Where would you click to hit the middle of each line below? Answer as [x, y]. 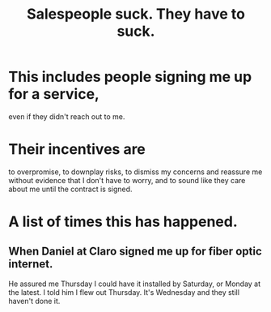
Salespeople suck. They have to [136, 14]
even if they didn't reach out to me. [67, 116]
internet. [31, 264]
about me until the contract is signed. [70, 189]
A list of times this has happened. [123, 222]
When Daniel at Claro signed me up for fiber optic [135, 252]
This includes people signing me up [130, 77]
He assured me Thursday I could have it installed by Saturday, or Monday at [135, 284]
